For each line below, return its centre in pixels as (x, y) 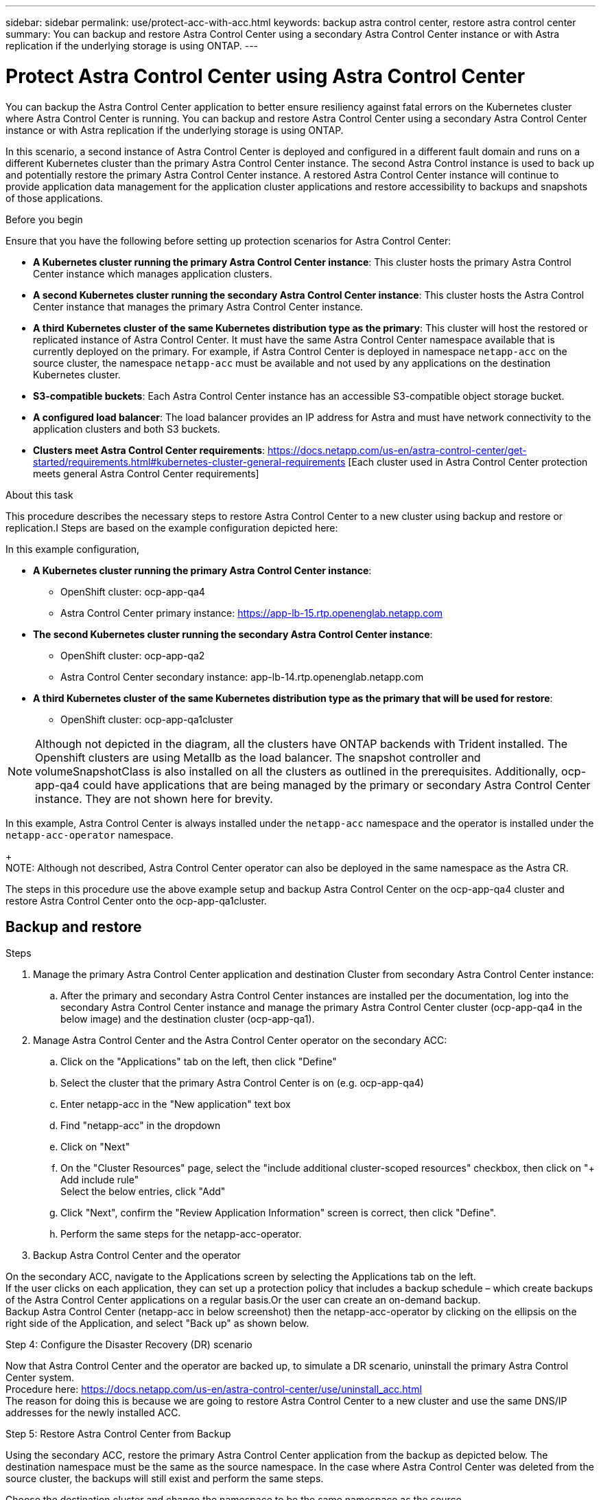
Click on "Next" (95, 1147)
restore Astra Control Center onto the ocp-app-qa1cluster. (136, 900)
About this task (39, 495)
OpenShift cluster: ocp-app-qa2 (133, 655)
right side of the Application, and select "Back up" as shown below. (157, 1323)
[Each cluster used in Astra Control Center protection (468, 462)
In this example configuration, (73, 549)
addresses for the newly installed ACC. (93, 1413)
